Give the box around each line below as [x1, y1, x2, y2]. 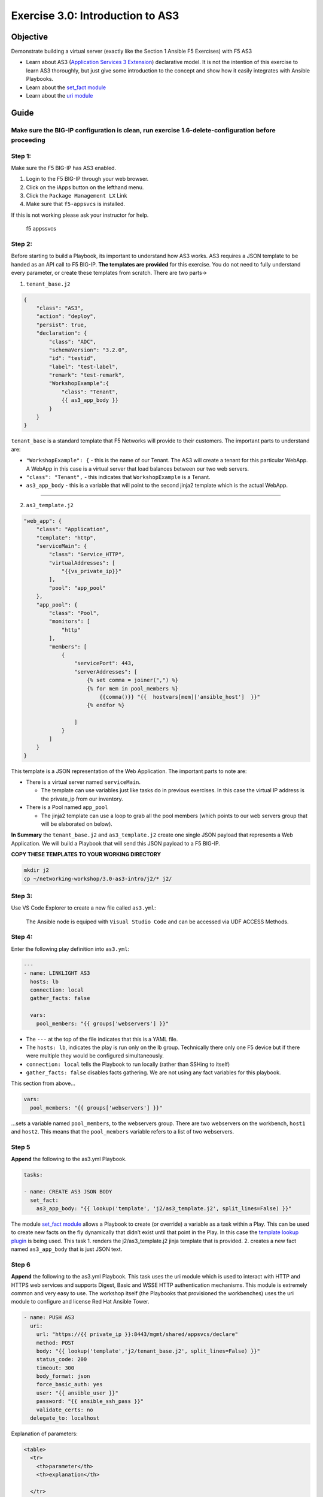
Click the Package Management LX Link [26, 192, 127, 199]
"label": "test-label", [48, 363, 119, 370]
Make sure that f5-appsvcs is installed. [26, 201, 126, 208]
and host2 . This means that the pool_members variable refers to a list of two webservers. [11, 1128, 234, 1135]
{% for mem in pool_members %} [87, 685, 179, 692]
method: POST [36, 1339, 75, 1346]
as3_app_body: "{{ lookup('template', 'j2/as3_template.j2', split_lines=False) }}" [36, 1205, 292, 1212]
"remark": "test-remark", [48, 372, 125, 378]
